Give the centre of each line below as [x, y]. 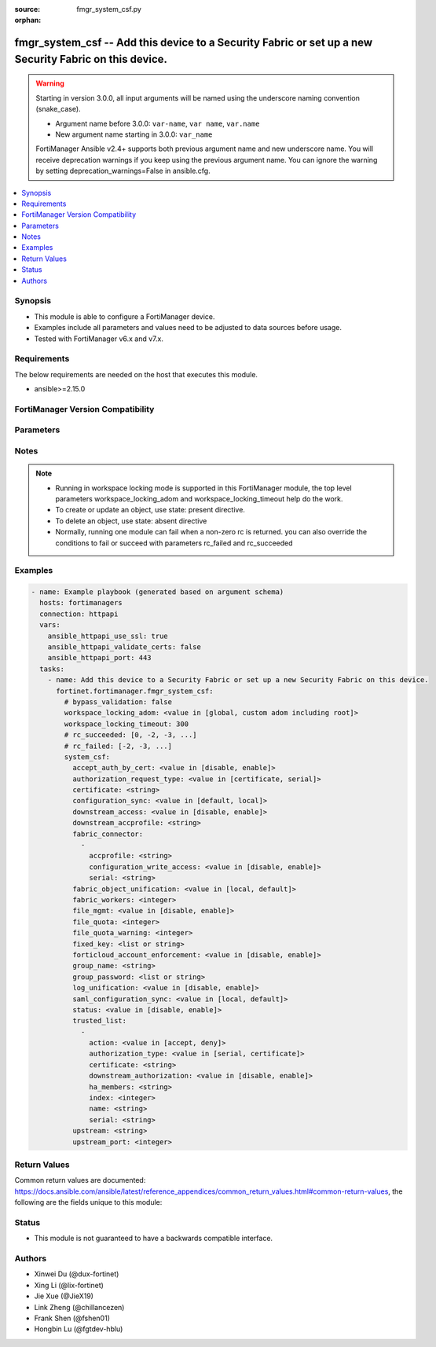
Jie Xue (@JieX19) [64, 1296]
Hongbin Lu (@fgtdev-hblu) [79, 1329]
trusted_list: [99, 1021]
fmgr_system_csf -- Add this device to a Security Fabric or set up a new [194, 43]
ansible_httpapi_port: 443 [100, 658]
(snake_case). [59, 109]
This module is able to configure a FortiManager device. [125, 316]
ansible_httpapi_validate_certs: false [125, 647]
